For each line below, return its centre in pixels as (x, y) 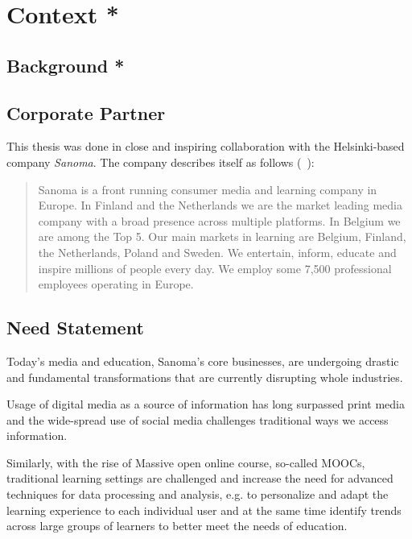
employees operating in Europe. (116, 284)
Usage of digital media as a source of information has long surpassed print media (206, 404)
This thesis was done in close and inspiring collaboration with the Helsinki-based (206, 146)
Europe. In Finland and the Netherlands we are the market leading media (220, 205)
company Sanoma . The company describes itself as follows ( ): (161, 162)
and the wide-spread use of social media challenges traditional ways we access (198, 419)
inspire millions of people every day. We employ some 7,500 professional (215, 268)
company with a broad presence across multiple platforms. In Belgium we (219, 220)
